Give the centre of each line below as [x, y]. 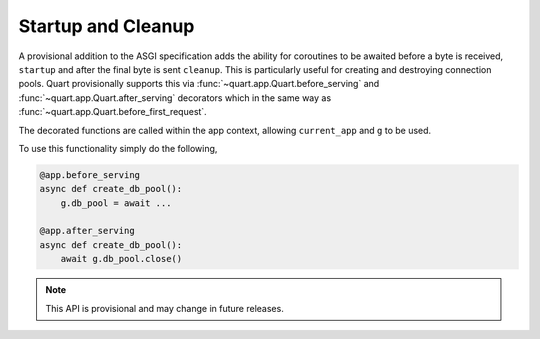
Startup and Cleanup [106, 26]
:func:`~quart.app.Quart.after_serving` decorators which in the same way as [175, 97]
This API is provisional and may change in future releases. [164, 308]
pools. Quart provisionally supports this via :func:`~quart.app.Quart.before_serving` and [199, 84]
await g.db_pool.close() [121, 259]
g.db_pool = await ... [116, 203]
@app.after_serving [87, 231]
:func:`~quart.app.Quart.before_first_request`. [112, 112]
